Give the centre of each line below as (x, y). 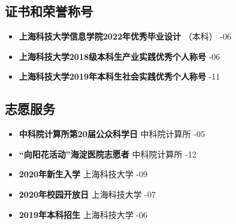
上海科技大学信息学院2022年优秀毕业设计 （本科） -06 (125, 36)
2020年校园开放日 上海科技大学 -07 (87, 194)
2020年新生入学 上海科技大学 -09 (83, 174)
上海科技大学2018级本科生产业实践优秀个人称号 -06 (119, 56)
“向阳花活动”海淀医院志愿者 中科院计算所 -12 (108, 154)
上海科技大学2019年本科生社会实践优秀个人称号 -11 (119, 76)
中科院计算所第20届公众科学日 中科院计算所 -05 (112, 134)
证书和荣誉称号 (49, 11)
